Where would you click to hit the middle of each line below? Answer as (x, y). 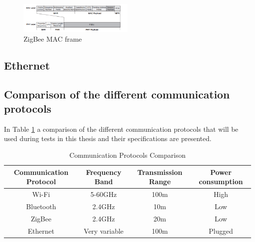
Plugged (221, 230)
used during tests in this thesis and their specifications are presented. (108, 138)
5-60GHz (103, 194)
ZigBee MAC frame (53, 38)
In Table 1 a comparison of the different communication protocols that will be (121, 129)
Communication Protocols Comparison (127, 155)
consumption (221, 181)
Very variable (103, 230)
